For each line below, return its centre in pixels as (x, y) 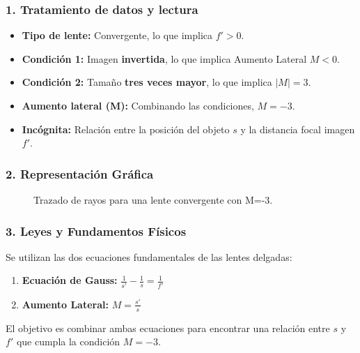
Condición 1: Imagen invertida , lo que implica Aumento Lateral (164, 58)
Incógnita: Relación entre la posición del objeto (126, 129)
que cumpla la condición (68, 341)
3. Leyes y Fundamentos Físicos (96, 231)
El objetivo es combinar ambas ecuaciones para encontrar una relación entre (168, 328)
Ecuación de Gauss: (70, 280)
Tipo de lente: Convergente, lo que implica (117, 35)
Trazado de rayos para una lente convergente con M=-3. (153, 200)
